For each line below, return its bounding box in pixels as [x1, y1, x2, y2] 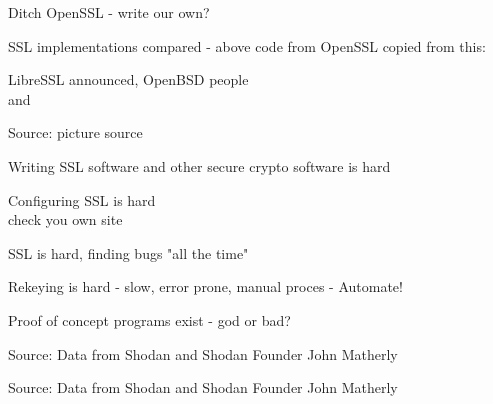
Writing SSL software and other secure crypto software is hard [8, 155, 391, 176]
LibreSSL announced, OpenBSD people [8, 69, 249, 90]
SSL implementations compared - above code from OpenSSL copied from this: [8, 35, 486, 56]
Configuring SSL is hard [8, 189, 156, 210]
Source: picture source [8, 122, 143, 143]
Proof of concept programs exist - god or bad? [8, 309, 291, 330]
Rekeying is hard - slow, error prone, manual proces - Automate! [8, 276, 403, 297]
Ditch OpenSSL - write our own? [8, 2, 210, 22]
